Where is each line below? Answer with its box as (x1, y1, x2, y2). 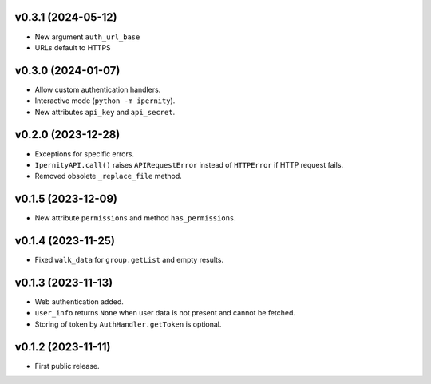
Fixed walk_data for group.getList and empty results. (34, 255, 223, 265)
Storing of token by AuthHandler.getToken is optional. (34, 319, 222, 329)
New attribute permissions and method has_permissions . (34, 213, 237, 223)
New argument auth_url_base (34, 32, 140, 42)
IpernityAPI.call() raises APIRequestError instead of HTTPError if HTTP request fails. (34, 160, 343, 169)
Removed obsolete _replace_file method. (34, 172, 183, 181)
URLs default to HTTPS (34, 42, 111, 52)
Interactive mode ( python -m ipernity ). (34, 96, 176, 105)
